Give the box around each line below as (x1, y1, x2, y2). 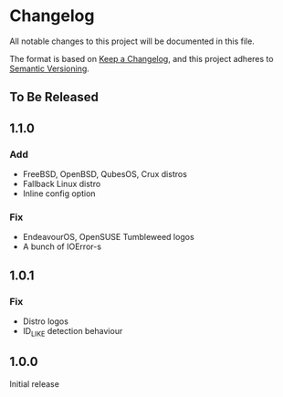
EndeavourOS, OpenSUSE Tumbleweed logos (22, 232, 194, 243)
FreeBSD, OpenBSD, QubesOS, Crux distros (22, 169, 187, 180)
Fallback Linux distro (22, 179, 101, 190)
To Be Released (9, 89, 99, 105)
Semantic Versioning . (9, 63, 89, 74)
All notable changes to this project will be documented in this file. (9, 36, 256, 47)
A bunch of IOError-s (22, 241, 102, 252)
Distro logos (22, 316, 68, 327)
